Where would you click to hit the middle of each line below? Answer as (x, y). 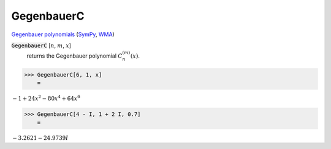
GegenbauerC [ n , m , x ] (41, 45)
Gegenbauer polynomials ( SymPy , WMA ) (63, 34)
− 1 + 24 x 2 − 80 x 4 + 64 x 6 (47, 98)
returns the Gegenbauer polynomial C (74, 56)
